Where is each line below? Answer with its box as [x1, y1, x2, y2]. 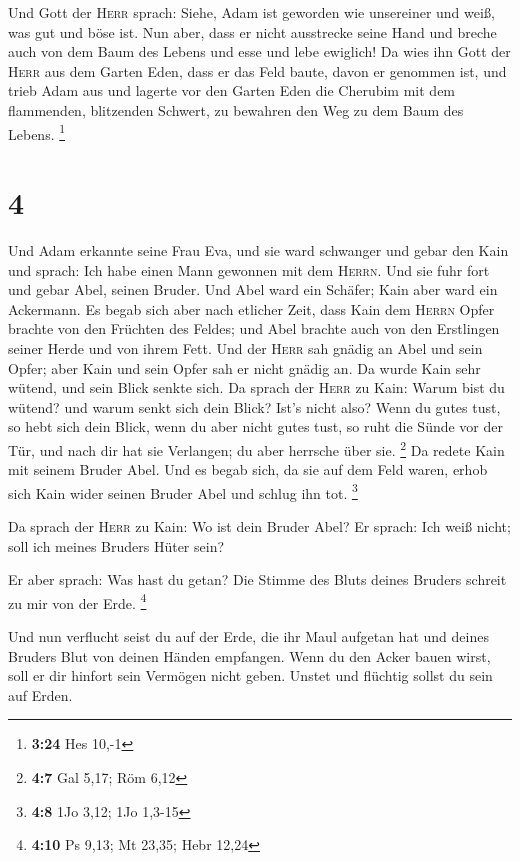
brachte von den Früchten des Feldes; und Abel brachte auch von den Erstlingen [8, 318, 500, 339]
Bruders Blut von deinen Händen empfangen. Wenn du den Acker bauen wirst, [8, 645, 491, 666]
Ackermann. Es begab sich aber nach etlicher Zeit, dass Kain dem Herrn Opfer [8, 298, 495, 319]
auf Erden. [8, 684, 73, 705]
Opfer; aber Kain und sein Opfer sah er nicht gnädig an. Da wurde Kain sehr [8, 357, 481, 378]
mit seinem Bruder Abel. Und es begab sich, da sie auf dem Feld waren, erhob [8, 459, 488, 480]
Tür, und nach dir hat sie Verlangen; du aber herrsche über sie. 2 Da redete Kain [8, 436, 505, 460]
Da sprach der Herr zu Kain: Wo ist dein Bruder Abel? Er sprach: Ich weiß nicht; [8, 515, 511, 536]
